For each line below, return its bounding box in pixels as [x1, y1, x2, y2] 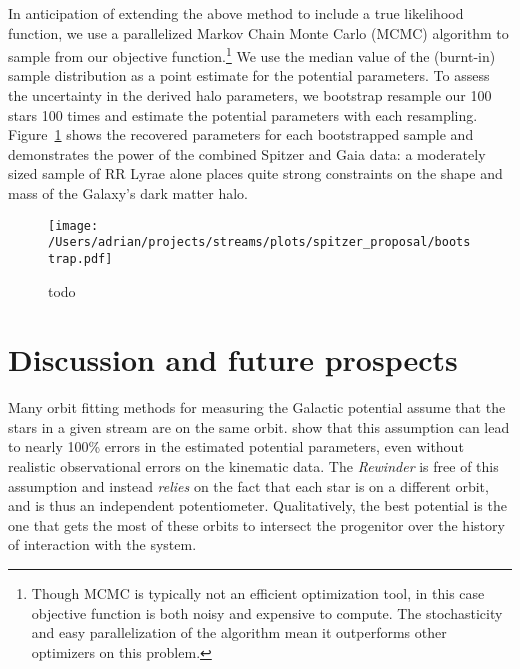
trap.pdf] [48, 251, 113, 266]
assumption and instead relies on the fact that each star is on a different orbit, [8, 475, 489, 496]
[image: [48, 218, 99, 233]
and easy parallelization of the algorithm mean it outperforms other [31, 622, 447, 643]
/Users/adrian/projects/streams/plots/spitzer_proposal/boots [48, 235, 471, 250]
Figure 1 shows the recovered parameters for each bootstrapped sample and [8, 124, 474, 145]
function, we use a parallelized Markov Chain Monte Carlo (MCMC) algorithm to [8, 22, 509, 43]
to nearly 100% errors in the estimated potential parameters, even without [8, 436, 464, 457]
